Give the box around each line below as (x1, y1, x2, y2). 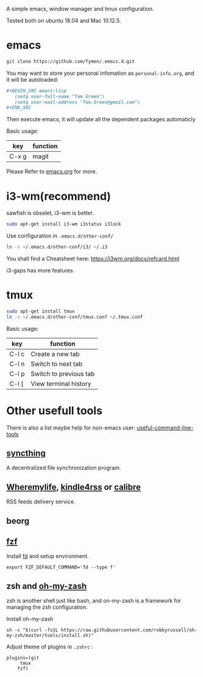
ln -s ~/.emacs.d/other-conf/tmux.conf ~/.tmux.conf (6, 314, 143, 320)
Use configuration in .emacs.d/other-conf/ (6, 232, 114, 239)
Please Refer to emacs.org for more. (6, 168, 98, 175)
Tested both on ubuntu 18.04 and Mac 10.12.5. (6, 17, 121, 24)
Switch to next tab (30, 360, 83, 368)
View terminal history (30, 379, 91, 388)
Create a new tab (30, 350, 80, 358)
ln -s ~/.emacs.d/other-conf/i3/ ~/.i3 (6, 244, 108, 250)
